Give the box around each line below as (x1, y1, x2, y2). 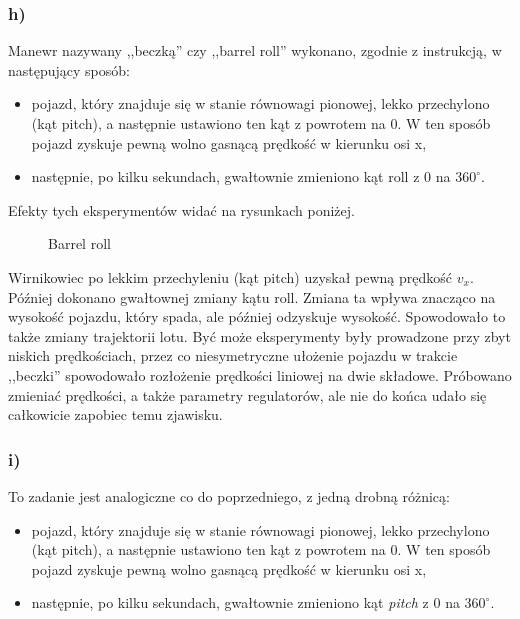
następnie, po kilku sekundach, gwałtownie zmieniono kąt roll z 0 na (31, 166, 451, 187)
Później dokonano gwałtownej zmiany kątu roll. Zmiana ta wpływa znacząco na (8, 286, 496, 307)
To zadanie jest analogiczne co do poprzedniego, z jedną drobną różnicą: (8, 485, 450, 506)
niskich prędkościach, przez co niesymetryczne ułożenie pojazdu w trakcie (8, 345, 458, 366)
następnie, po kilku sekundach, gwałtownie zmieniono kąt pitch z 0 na (31, 592, 460, 613)
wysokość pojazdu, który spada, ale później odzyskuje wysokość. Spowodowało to (8, 306, 506, 327)
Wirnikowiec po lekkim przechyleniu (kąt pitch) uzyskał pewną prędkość (8, 266, 453, 287)
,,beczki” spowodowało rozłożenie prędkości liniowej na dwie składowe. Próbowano (8, 364, 512, 385)
